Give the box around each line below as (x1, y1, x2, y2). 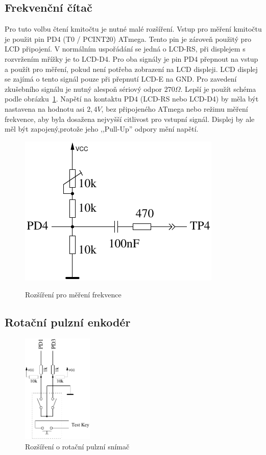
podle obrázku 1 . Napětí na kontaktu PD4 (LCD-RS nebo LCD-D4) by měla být (5, 93, 259, 104)
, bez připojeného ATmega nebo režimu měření (101, 103, 248, 114)
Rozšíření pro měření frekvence (25, 289, 122, 300)
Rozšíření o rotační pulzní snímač (25, 441, 130, 451)
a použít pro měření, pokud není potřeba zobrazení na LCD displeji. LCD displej (5, 63, 258, 74)
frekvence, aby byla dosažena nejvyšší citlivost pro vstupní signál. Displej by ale (5, 113, 255, 124)
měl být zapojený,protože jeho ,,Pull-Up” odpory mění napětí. (5, 123, 199, 134)
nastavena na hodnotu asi (5, 103, 85, 114)
